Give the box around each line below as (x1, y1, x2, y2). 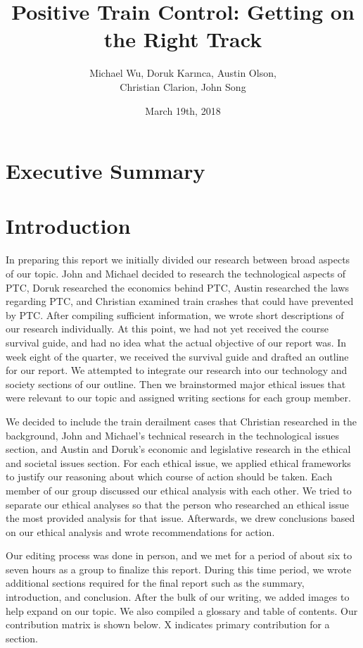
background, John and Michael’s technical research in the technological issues (6, 428, 339, 442)
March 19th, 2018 (145, 103, 221, 118)
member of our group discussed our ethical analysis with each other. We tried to (6, 482, 352, 497)
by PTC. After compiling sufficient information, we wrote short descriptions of (6, 307, 344, 322)
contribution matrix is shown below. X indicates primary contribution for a (6, 617, 330, 632)
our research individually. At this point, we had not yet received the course (6, 321, 329, 336)
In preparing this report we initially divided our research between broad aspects (6, 252, 350, 267)
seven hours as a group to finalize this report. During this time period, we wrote (6, 561, 352, 576)
